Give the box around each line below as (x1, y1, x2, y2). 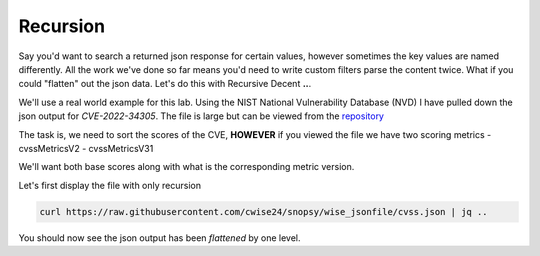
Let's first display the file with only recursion (18, 179, 202, 191)
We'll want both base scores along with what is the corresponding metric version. (18, 161, 355, 173)
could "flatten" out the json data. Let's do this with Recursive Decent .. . (18, 78, 312, 90)
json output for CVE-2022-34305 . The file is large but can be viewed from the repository (18, 110, 385, 122)
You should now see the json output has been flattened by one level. (18, 231, 301, 244)
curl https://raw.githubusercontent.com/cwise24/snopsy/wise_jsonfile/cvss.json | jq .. (39, 206, 489, 217)
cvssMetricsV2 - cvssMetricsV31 (18, 142, 154, 154)
